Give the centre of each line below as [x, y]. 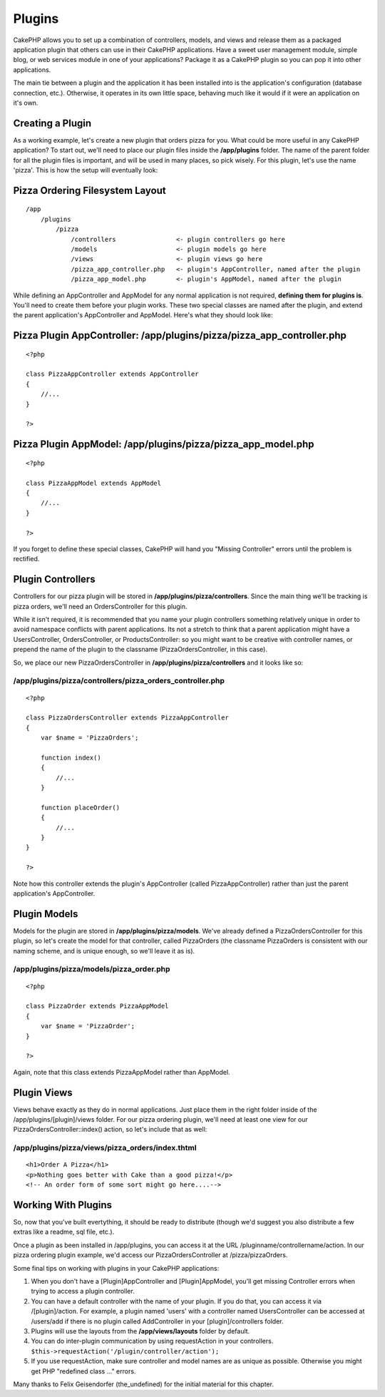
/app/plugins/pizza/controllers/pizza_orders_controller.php [119, 681]
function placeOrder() [80, 807]
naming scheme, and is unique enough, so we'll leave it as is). [104, 951]
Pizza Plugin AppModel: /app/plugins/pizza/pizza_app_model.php [164, 445]
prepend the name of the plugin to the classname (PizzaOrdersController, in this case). [140, 650]
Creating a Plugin [52, 123]
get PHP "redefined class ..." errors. [83, 1371]
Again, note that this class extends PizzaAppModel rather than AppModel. [122, 1072]
